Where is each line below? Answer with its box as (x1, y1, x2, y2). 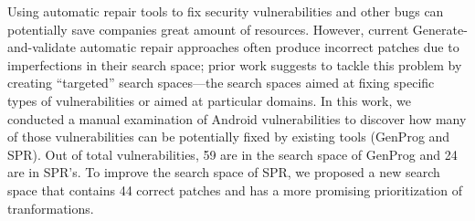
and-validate (7, 37, 77, 57)
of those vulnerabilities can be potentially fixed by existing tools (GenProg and (7, 127, 450, 146)
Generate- (412, 19, 468, 38)
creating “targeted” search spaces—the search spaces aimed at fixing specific (7, 73, 435, 92)
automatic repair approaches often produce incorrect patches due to (79, 37, 459, 57)
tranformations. (7, 198, 94, 217)
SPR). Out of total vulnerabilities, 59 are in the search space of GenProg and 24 (7, 144, 458, 163)
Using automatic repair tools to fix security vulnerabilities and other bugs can (7, 2, 444, 20)
